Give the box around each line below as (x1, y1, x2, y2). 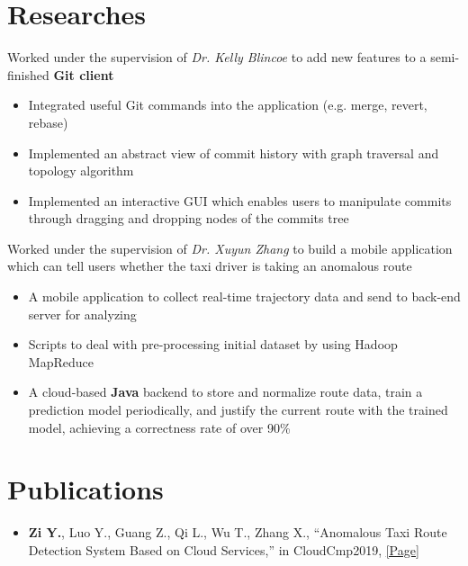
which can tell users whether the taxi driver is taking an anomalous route (7, 256, 412, 275)
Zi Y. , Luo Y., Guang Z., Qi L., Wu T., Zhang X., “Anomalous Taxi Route (28, 523, 447, 542)
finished (7, 65, 49, 84)
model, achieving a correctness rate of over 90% (28, 418, 291, 436)
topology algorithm (28, 161, 134, 180)
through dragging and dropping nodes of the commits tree (28, 209, 349, 228)
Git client (53, 65, 114, 84)
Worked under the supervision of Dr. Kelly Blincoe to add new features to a (7, 48, 427, 67)
